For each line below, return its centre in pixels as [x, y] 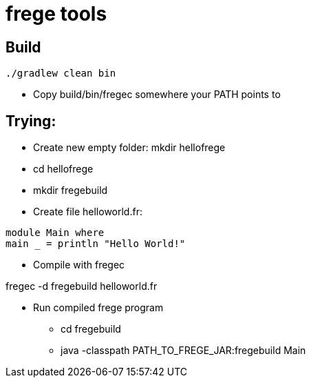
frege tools [56, 14]
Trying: [31, 121]
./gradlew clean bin [61, 73]
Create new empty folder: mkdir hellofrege [129, 148]
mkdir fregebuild [71, 190]
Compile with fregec [79, 265]
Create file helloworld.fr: [88, 212]
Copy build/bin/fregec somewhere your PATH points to [157, 95]
